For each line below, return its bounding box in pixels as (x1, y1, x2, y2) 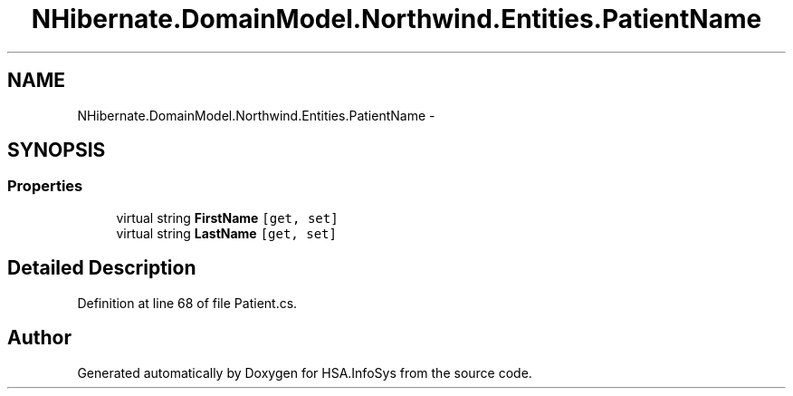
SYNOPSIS (7, 139, 106, 162)
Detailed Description (7, 256, 196, 280)
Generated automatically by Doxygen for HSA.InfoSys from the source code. (77, 364, 532, 381)
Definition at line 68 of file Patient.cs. (77, 295, 298, 311)
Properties (7, 177, 83, 196)
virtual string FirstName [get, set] (116, 209, 339, 226)
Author (7, 326, 72, 350)
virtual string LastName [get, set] (116, 225, 337, 241)
